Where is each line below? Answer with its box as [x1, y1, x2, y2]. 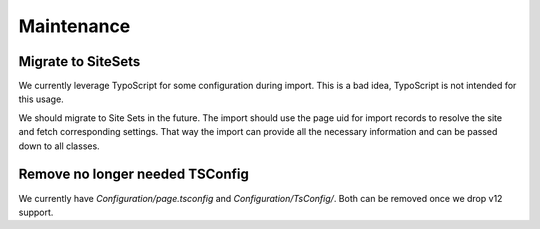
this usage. [18, 93, 64, 105]
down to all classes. [18, 140, 100, 152]
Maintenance [18, 15, 131, 37]
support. [18, 206, 54, 218]
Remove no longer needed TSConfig [18, 166, 249, 183]
